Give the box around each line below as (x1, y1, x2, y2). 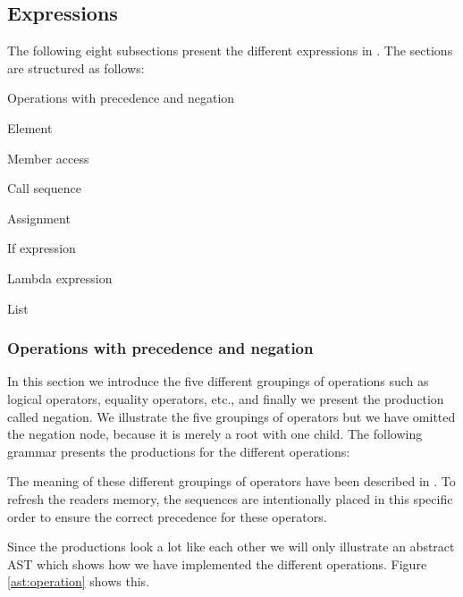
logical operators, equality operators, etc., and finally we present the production (7, 389, 444, 408)
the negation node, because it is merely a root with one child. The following (7, 425, 423, 443)
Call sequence (7, 179, 81, 198)
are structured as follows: (7, 58, 145, 77)
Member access (7, 148, 89, 167)
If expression (7, 239, 76, 257)
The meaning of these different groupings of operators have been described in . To (7, 472, 456, 491)
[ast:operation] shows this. (7, 572, 150, 591)
